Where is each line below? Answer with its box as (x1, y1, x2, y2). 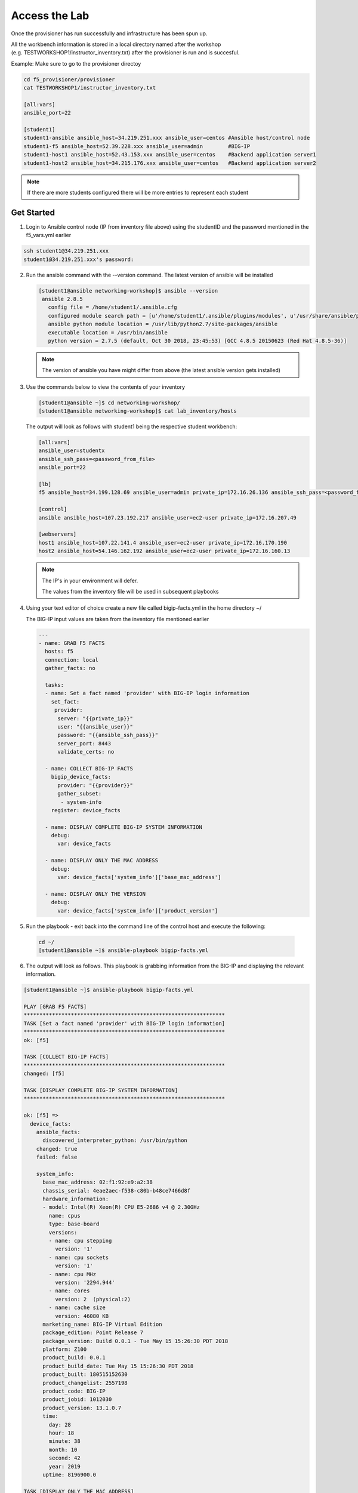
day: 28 (48, 1421, 72, 1428)
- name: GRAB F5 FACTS (38, 640, 105, 647)
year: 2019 (48, 1463, 81, 1470)
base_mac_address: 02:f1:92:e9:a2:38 (42, 1179, 153, 1185)
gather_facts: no (45, 665, 95, 672)
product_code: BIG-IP (42, 1388, 106, 1394)
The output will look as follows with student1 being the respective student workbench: (26, 423, 237, 430)
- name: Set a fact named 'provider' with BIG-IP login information (45, 690, 250, 697)
